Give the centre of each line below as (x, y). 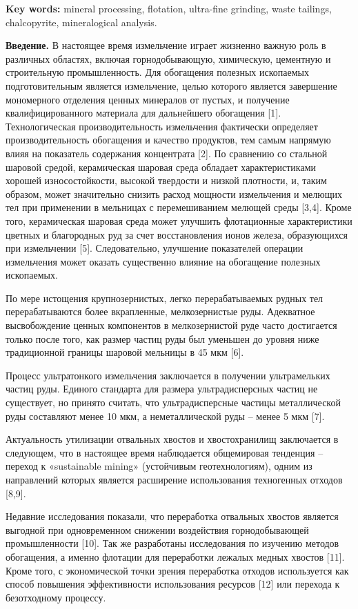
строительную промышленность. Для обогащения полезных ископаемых (157, 72)
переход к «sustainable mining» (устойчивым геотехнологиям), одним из (159, 466)
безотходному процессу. (56, 597)
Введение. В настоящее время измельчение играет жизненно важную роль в (166, 45)
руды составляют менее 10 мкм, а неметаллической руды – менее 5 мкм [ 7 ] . (165, 416)
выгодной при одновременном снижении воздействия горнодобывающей (157, 529)
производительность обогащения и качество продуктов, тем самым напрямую (168, 140)
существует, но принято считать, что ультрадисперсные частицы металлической (173, 402)
